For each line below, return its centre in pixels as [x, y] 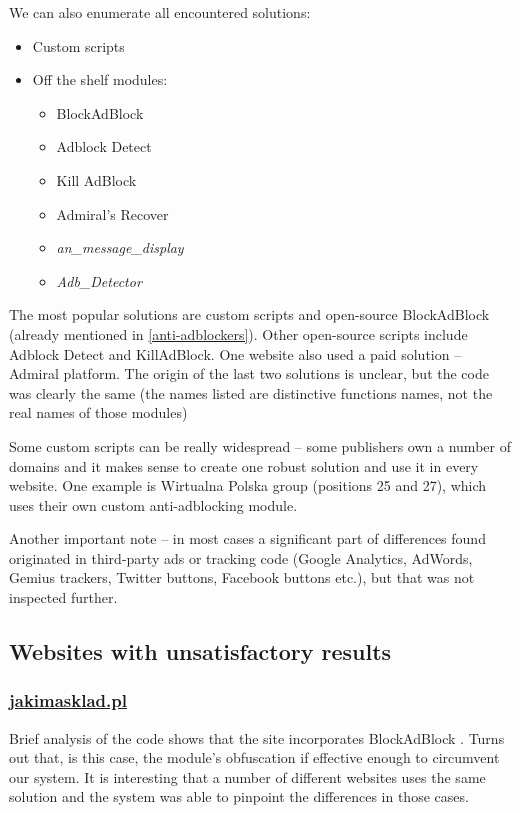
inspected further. [63, 597]
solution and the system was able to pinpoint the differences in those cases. [239, 796]
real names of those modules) [98, 412]
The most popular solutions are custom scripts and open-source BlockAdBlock [249, 314]
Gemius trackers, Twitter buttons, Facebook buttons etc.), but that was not [242, 577]
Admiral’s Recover [112, 213]
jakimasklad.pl [68, 700]
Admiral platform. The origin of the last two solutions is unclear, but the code [249, 373]
